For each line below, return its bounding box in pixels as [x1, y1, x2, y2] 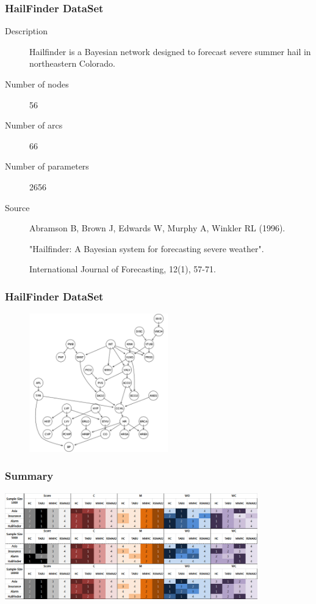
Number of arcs [5, 119, 63, 132]
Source [5, 201, 30, 214]
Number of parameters [5, 160, 89, 173]
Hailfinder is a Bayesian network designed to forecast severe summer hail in [29, 45, 311, 58]
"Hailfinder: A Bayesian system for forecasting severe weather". [29, 242, 264, 255]
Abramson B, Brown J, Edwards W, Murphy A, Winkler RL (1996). [29, 222, 285, 234]
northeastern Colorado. [29, 57, 115, 70]
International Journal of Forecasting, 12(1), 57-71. [29, 263, 216, 275]
